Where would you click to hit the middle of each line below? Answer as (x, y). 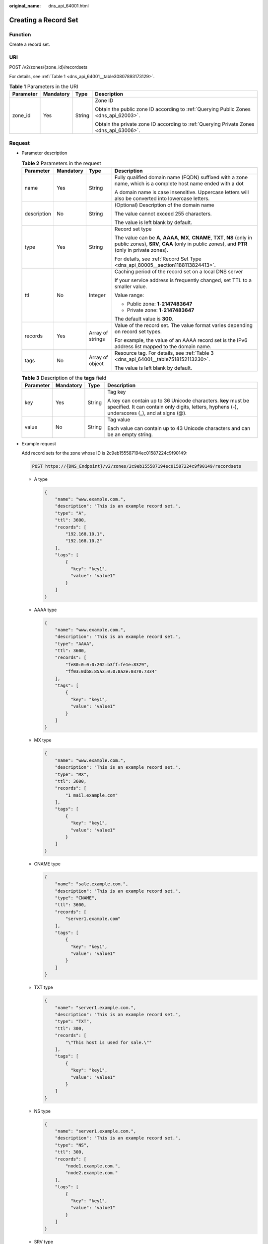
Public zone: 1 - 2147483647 (160, 304)
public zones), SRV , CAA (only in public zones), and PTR (181, 244)
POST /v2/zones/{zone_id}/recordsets (48, 67)
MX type (43, 740)
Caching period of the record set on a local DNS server (179, 271)
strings (97, 339)
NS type (42, 1111)
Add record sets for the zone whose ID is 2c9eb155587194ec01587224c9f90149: (104, 453)
